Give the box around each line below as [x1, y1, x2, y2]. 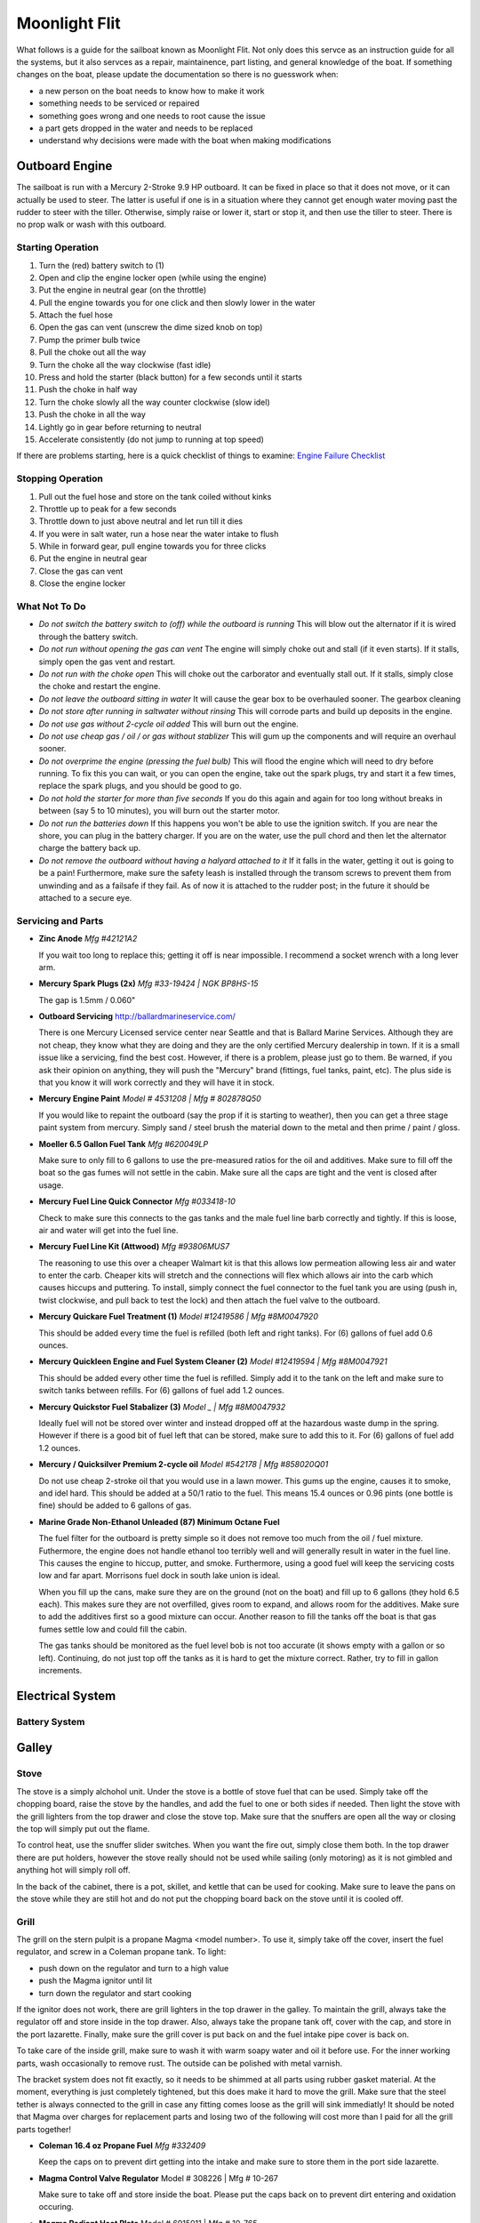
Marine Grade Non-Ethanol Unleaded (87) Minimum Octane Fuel [38, 1516, 280, 1527]
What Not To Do [16, 600, 86, 613]
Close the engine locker [38, 578, 126, 589]
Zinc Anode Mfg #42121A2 [38, 934, 138, 944]
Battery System [16, 1715, 85, 1728]
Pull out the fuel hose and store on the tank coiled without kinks [38, 491, 272, 502]
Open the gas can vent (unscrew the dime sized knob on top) [38, 322, 263, 333]
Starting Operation [16, 241, 100, 253]
